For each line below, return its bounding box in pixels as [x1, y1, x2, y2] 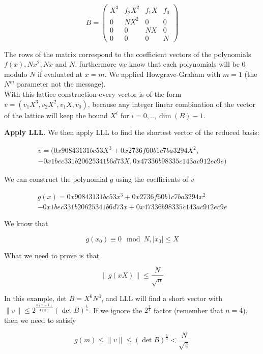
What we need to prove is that [4, 250, 100, 260]
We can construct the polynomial [4, 174, 108, 184]
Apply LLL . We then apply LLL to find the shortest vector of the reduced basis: [4, 127, 259, 138]
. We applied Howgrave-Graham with [104, 68, 221, 79]
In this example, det [4, 293, 67, 304]
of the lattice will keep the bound [4, 110, 108, 120]
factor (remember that [153, 305, 223, 315]
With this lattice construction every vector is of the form [4, 89, 182, 99]
